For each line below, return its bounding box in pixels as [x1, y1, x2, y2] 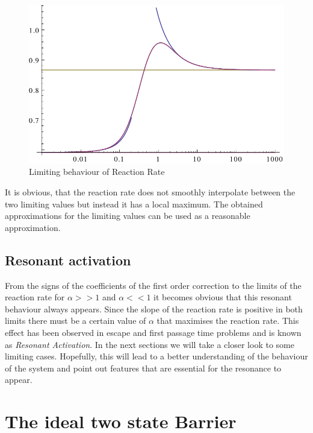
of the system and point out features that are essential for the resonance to [5, 361, 282, 374]
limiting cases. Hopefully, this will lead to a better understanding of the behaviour [5, 350, 308, 362]
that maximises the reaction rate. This [156, 314, 299, 327]
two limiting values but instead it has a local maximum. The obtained [5, 197, 263, 210]
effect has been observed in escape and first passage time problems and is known [5, 326, 302, 339]
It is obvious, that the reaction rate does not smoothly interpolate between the [5, 186, 296, 198]
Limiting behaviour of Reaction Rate [29, 165, 165, 178]
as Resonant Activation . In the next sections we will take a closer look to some [5, 338, 294, 350]
